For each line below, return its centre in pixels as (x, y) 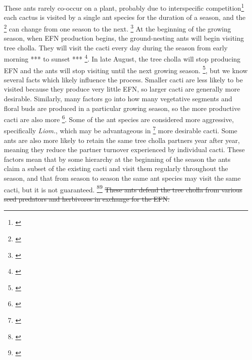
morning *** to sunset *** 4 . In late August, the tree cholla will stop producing (122, 58)
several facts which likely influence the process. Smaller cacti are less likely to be (123, 79)
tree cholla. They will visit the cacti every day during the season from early (116, 47)
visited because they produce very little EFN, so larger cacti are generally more (122, 89)
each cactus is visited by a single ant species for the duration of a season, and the (125, 17)
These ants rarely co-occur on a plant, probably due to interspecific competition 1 (124, 7)
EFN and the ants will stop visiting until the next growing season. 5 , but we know (126, 69)
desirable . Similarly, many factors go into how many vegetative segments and (118, 98)
